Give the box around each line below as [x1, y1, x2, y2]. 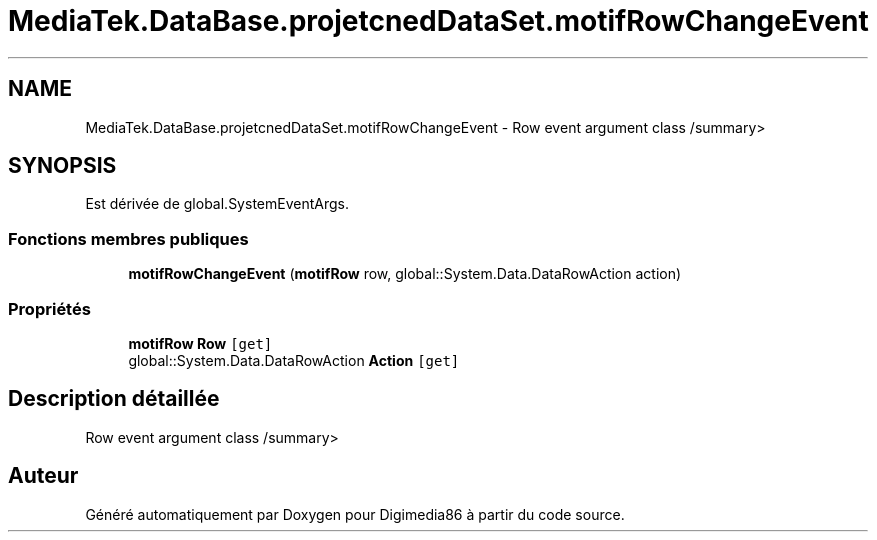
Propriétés [8, 298, 91, 319]
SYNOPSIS [8, 153, 117, 179]
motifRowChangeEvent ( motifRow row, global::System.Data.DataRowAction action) [128, 265, 682, 283]
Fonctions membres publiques [8, 228, 249, 249]
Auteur [8, 463, 79, 489]
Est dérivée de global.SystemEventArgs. [85, 195, 349, 213]
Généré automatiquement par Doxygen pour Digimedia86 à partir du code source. [85, 505, 625, 523]
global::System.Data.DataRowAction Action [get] [128, 351, 460, 369]
